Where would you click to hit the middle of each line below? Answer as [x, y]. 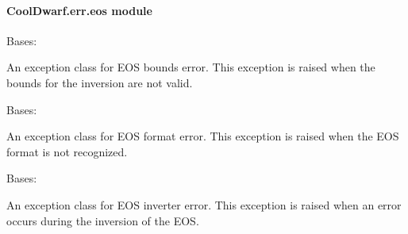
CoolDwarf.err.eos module [79, 10]
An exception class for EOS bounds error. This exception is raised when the [191, 67]
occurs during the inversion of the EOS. [103, 220]
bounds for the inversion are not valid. [100, 82]
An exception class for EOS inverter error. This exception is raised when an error [204, 204]
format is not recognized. [67, 151]
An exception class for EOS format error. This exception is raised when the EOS [203, 136]
